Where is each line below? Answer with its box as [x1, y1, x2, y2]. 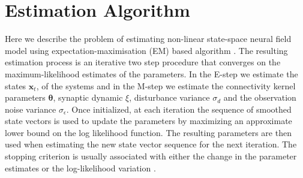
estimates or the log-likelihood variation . [5, 161, 156, 174]
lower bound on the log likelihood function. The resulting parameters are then [5, 126, 292, 138]
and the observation [223, 91, 296, 104]
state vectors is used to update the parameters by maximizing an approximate [5, 114, 292, 127]
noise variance [5, 102, 56, 115]
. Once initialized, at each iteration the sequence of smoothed [66, 102, 292, 115]
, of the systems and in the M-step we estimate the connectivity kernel [36, 79, 296, 92]
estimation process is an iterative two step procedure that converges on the [5, 56, 281, 68]
